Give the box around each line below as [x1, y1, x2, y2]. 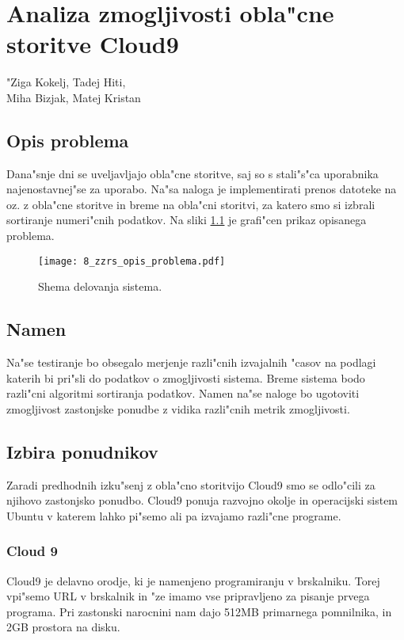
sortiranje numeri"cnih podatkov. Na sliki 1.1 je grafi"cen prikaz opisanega [6, 211, 367, 228]
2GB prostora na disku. [6, 619, 120, 635]
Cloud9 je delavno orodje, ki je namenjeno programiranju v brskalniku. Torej [6, 572, 380, 589]
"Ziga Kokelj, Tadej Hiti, [6, 74, 126, 90]
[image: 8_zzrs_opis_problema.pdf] [38, 255, 226, 267]
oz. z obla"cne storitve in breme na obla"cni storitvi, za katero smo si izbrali [6, 196, 375, 212]
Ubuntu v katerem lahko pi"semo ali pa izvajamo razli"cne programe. [6, 507, 341, 524]
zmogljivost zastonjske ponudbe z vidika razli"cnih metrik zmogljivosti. [6, 400, 350, 417]
